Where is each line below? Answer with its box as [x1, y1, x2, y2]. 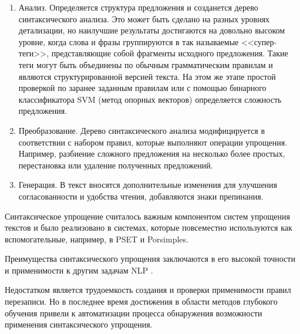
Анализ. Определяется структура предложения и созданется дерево [18, 1, 258, 13]
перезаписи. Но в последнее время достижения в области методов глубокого [5, 295, 278, 308]
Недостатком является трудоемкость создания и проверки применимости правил [5, 284, 291, 296]
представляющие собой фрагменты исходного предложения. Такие [51, 47, 288, 59]
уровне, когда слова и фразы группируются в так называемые [18, 35, 239, 48]
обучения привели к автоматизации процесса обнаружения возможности [5, 306, 262, 319]
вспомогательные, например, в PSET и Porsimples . [5, 232, 188, 245]
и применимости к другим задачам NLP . [5, 264, 153, 276]
